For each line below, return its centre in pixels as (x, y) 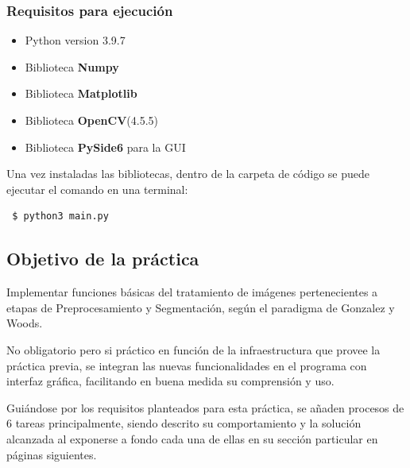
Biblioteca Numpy (72, 66)
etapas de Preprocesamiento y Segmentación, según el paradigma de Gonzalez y (201, 307)
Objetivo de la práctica (103, 259)
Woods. (25, 323)
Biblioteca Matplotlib (81, 93)
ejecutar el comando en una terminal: (97, 189)
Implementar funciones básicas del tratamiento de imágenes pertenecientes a (192, 292)
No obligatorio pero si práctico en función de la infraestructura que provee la (193, 349)
